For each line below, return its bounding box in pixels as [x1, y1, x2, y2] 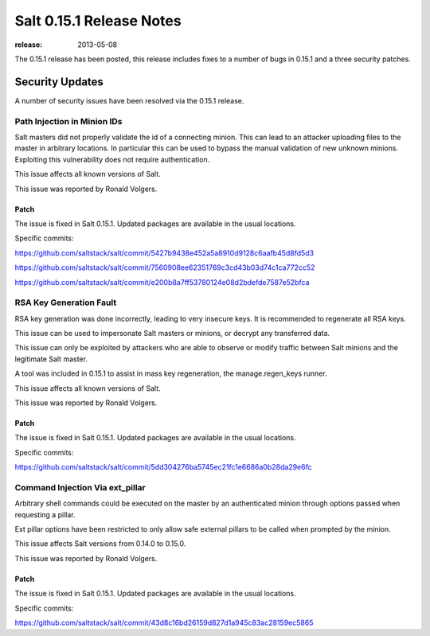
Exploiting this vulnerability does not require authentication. [14, 154, 210, 164]
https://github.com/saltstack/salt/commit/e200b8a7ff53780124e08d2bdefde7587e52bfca [14, 277, 310, 287]
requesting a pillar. [14, 509, 76, 519]
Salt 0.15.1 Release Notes [14, 12, 182, 29]
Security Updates [14, 75, 104, 88]
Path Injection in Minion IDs [14, 115, 123, 127]
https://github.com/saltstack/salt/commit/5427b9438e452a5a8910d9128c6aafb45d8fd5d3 [14, 248, 315, 258]
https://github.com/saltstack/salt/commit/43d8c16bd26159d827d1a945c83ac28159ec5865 [14, 618, 314, 628]
